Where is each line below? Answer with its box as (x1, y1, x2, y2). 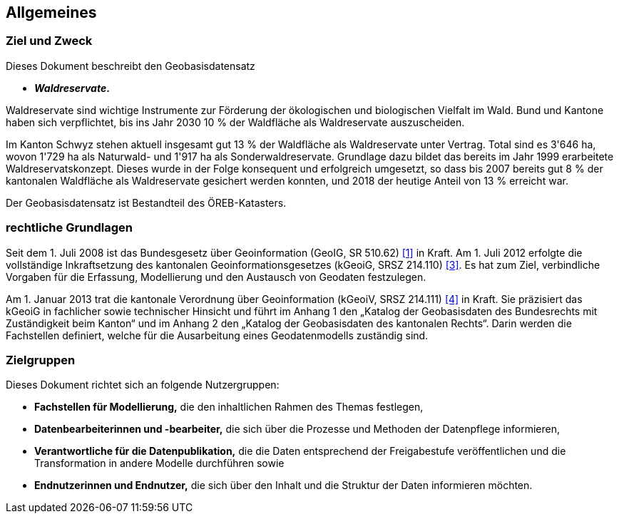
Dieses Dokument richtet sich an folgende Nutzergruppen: (6, 379, 280, 391)
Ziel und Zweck (6, 34, 93, 48)
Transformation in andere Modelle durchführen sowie (34, 457, 285, 470)
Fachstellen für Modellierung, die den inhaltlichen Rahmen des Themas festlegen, (34, 401, 424, 413)
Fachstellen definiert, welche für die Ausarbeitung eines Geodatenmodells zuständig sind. (6, 329, 429, 341)
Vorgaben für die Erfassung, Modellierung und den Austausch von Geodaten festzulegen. (6, 270, 426, 283)
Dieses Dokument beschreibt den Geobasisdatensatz (6, 59, 255, 72)
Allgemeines (6, 4, 97, 21)
